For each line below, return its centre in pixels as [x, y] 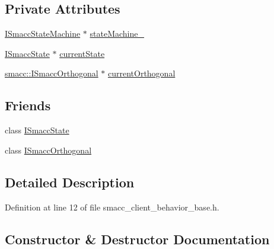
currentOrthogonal [141, 73]
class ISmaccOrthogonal [48, 150]
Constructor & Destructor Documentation [137, 239]
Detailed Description [70, 182]
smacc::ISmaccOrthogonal [52, 73]
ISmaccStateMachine [43, 33]
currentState [82, 53]
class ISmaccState [37, 130]
